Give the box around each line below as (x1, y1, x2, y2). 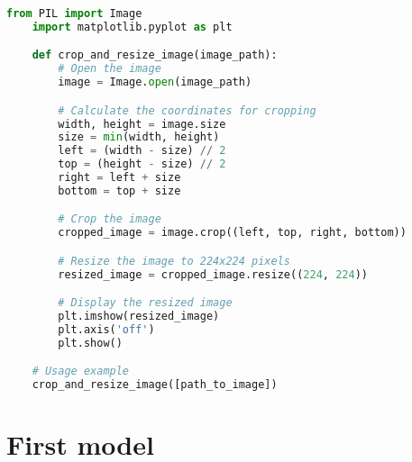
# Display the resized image (58, 296, 233, 310)
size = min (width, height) (58, 131, 220, 144)
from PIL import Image (6, 7, 142, 20)
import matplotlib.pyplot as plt (32, 20, 233, 33)
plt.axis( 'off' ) (58, 323, 155, 337)
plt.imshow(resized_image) (58, 310, 220, 323)
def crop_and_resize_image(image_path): (32, 49, 278, 62)
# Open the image (58, 62, 161, 76)
